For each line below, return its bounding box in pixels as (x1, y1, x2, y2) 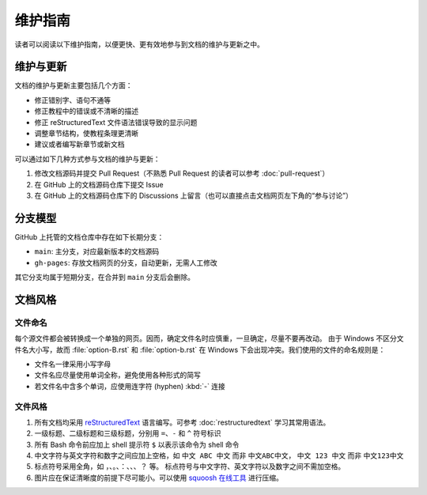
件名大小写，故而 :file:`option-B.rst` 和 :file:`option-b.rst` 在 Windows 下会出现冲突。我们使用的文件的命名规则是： (14, 345, 386, 354)
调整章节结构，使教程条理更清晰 (34, 129, 138, 138)
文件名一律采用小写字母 (34, 359, 111, 368)
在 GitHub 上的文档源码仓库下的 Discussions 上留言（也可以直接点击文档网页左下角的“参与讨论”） (34, 191, 353, 200)
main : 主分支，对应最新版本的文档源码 (34, 247, 160, 256)
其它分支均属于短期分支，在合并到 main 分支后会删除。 (14, 273, 195, 282)
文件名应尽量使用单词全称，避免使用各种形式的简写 (34, 370, 201, 380)
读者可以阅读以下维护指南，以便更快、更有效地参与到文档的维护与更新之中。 (14, 40, 264, 49)
